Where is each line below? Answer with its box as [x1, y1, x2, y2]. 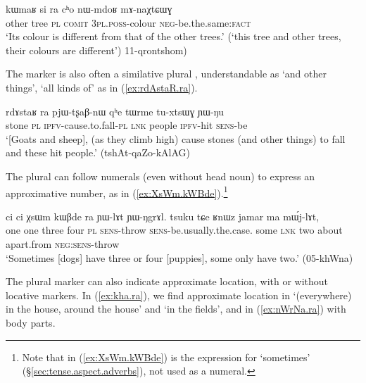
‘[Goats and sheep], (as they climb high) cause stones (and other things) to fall [6, 131, 346, 146]
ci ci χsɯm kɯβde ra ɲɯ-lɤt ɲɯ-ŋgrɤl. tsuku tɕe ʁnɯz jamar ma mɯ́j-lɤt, [6, 208, 320, 223]
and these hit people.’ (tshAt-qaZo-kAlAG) [6, 145, 190, 160]
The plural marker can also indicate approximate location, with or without [6, 274, 329, 289]
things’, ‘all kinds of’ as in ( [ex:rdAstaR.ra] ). [6, 80, 198, 94]
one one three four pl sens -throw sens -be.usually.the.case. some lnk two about [6, 222, 343, 237]
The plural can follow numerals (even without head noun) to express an [6, 168, 315, 183]
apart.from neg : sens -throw [6, 236, 120, 251]
